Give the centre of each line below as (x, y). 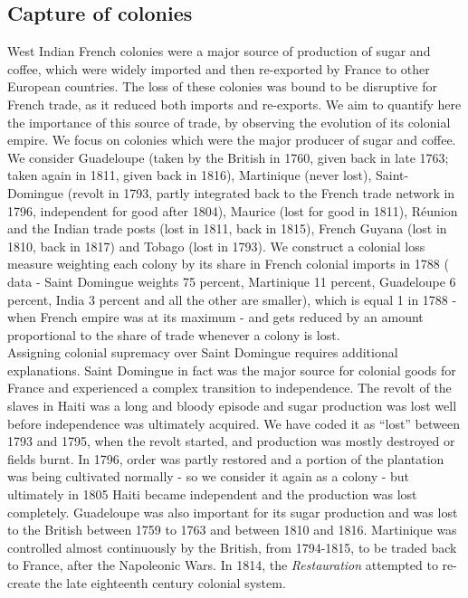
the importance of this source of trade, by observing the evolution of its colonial (229, 122)
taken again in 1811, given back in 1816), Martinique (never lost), (190, 175)
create (24, 583)
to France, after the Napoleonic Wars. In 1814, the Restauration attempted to (223, 565)
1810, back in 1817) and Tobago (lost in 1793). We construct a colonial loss (216, 246)
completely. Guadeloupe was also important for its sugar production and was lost (233, 512)
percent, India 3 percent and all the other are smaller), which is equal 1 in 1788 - (232, 299)
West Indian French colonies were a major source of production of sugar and (219, 51)
